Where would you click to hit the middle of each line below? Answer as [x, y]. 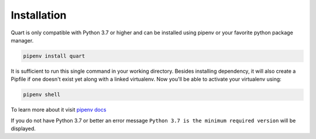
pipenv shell [42, 95]
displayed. [23, 129]
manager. [22, 40]
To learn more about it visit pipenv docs [59, 110]
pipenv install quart [54, 56]
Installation [39, 15]
